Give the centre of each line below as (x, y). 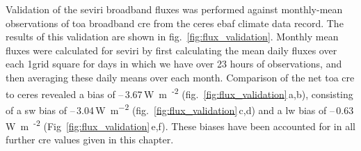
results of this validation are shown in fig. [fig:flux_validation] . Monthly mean (172, 37)
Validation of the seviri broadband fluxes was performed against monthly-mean (174, 9)
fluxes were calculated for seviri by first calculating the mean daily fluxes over (171, 50)
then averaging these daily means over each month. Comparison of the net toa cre (180, 77)
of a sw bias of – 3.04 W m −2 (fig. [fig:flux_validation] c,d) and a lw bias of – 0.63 (180, 109)
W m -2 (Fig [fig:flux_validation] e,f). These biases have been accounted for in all (180, 125)
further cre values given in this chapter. (90, 140)
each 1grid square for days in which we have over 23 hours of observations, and (174, 64)
